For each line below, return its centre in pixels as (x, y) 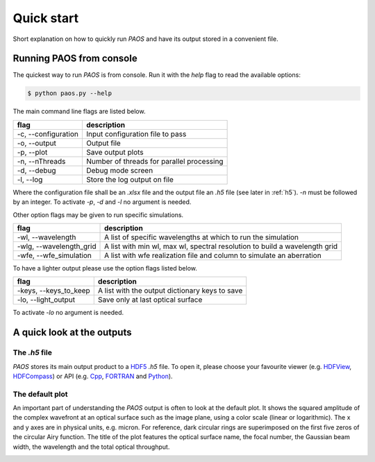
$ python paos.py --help (70, 93)
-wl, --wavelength (47, 237)
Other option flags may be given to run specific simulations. (98, 214)
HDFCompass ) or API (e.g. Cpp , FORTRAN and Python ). (93, 376)
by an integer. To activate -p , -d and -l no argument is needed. (102, 202)
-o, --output (37, 143)
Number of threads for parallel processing (155, 161)
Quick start (46, 18)
